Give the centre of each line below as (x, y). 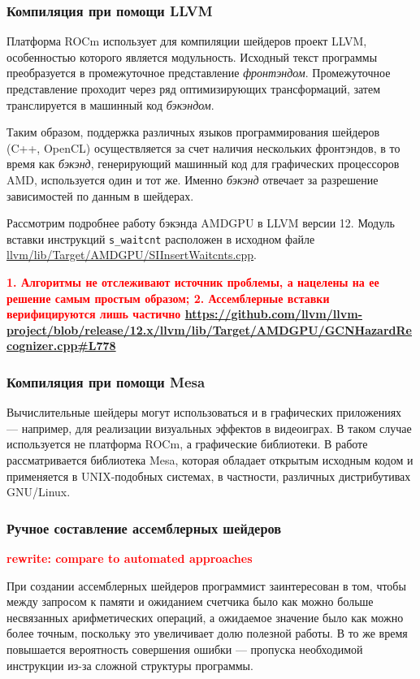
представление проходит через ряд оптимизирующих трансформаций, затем (194, 89)
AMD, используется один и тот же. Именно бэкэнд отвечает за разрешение (193, 179)
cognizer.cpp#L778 (61, 346)
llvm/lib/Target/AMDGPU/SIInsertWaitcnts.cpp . (132, 255)
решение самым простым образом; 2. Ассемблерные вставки (168, 298)
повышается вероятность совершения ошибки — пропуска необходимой (185, 649)
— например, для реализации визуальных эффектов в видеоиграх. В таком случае (209, 428)
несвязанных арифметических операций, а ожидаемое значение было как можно (205, 617)
